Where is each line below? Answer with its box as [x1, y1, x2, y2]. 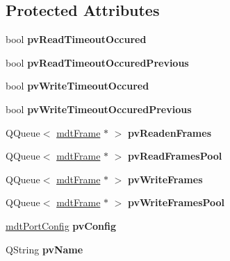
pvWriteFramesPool [128, 195, 225, 210]
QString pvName [6, 242, 83, 256]
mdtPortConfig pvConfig [6, 218, 116, 233]
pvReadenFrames [128, 125, 211, 140]
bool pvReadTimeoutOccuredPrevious [6, 55, 189, 69]
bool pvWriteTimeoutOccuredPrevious [6, 101, 192, 116]
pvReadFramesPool [128, 149, 222, 163]
